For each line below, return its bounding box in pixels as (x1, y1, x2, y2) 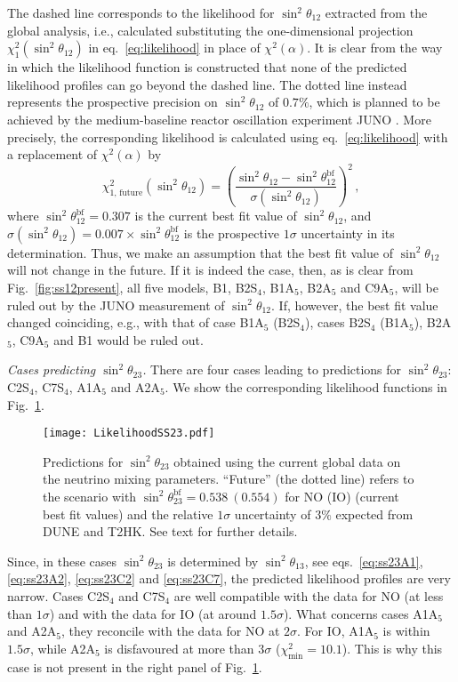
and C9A (341, 277, 390, 296)
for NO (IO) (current (285, 486, 399, 505)
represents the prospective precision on (7, 92, 218, 111)
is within (382, 622, 430, 640)
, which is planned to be (309, 92, 440, 111)
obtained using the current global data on (173, 452, 401, 470)
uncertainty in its (301, 223, 395, 242)
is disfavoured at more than (104, 638, 254, 657)
